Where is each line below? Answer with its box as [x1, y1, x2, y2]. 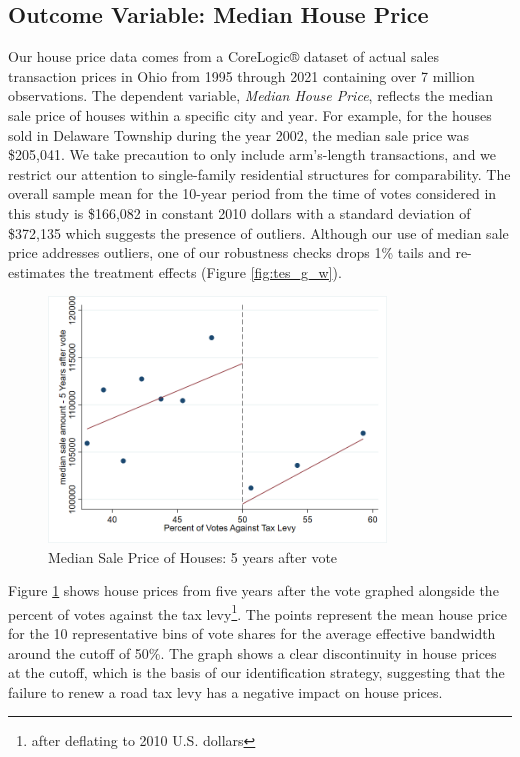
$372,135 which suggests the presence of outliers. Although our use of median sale [8, 222, 509, 243]
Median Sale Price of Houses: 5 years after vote [48, 546, 338, 567]
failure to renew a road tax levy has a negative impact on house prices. [8, 681, 443, 702]
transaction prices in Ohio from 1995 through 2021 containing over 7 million [8, 65, 475, 86]
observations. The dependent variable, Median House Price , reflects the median [8, 85, 494, 106]
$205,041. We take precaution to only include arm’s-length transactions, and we [8, 144, 497, 165]
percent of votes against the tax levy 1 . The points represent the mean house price [8, 600, 508, 624]
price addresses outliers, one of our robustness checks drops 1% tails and [8, 242, 451, 263]
